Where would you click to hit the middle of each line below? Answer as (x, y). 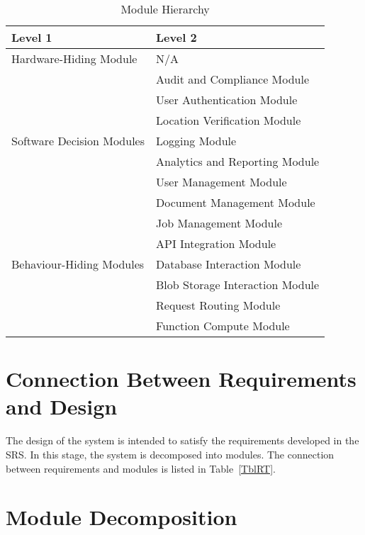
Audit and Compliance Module (233, 79)
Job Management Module (219, 223)
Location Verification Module (229, 120)
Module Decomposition (122, 517)
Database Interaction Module (229, 264)
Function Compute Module (223, 326)
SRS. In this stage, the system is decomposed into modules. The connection (170, 454)
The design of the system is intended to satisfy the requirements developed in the (182, 440)
